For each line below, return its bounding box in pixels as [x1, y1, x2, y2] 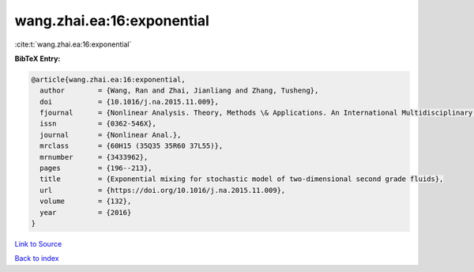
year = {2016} [39, 208, 132, 217]
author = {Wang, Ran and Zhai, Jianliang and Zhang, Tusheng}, [39, 86, 319, 95]
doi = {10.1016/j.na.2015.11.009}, [39, 97, 219, 106]
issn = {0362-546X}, [39, 119, 157, 128]
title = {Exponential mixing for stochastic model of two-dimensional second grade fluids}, [39, 175, 444, 183]
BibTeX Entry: [14, 54, 61, 63]
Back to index [14, 254, 59, 263]
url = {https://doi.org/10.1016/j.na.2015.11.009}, [39, 186, 286, 195]
